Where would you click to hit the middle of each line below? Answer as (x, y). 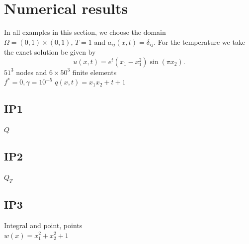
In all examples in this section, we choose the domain (85, 32)
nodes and (32, 72)
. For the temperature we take (200, 41)
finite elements (94, 72)
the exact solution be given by (50, 52)
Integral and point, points (43, 225)
